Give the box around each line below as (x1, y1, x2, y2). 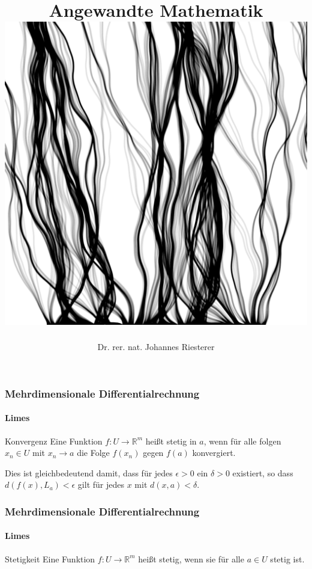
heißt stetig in (145, 434, 197, 447)
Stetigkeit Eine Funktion (5, 552, 95, 565)
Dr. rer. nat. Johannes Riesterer (97, 340, 215, 353)
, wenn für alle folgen (203, 434, 281, 447)
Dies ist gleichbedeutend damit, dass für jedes (5, 466, 173, 479)
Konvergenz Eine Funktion (5, 434, 103, 447)
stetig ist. (270, 552, 305, 565)
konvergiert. (192, 446, 236, 459)
